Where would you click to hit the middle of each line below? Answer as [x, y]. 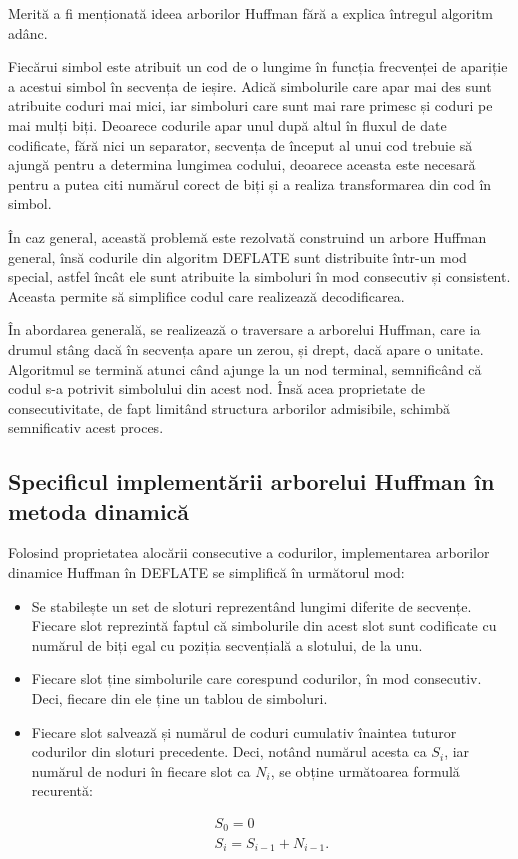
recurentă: [62, 790]
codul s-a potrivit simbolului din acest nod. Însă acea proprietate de [216, 388]
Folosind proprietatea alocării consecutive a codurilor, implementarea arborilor [249, 552]
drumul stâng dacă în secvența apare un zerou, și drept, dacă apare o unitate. [246, 348]
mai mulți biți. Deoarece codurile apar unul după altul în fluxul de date [227, 124]
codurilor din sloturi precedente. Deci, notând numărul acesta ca [229, 751]
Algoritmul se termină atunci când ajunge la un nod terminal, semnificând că [245, 368]
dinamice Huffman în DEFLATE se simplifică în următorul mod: [206, 572]
